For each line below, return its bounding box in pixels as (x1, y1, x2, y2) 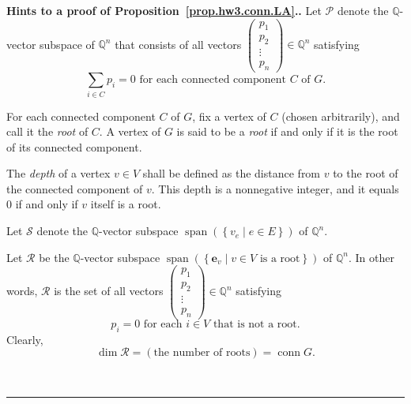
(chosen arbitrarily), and (281, 107, 400, 124)
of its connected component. (6, 138, 142, 155)
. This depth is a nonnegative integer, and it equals (151, 180, 399, 196)
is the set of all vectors (54, 282, 164, 299)
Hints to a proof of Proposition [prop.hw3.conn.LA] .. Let (6, 2, 322, 18)
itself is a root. (90, 196, 161, 212)
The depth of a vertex (6, 165, 111, 181)
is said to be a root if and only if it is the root (176, 123, 398, 140)
